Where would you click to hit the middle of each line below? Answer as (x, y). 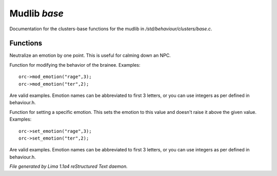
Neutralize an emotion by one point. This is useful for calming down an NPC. (90, 55)
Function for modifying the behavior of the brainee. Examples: (75, 65)
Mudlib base (37, 13)
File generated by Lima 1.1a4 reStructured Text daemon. (68, 166)
